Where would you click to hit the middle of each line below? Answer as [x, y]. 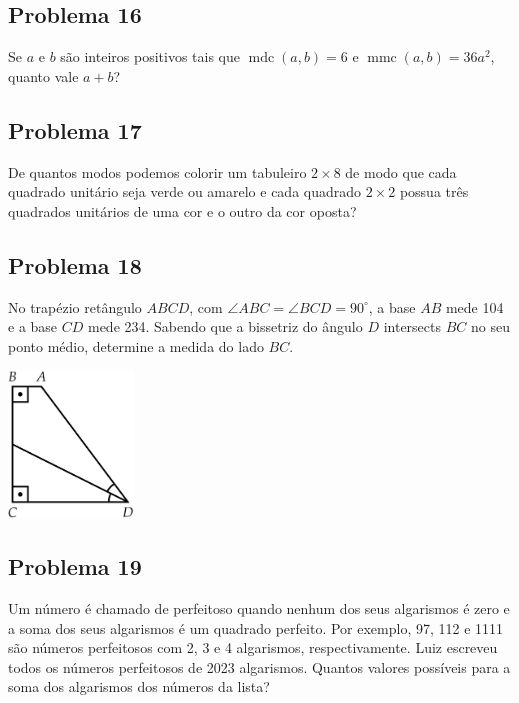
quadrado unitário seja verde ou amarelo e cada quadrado [185, 191]
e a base [33, 326]
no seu [490, 326]
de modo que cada [401, 171]
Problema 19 [75, 566]
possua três [434, 191]
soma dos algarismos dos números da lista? [139, 686]
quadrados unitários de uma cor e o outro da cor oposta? [182, 210]
